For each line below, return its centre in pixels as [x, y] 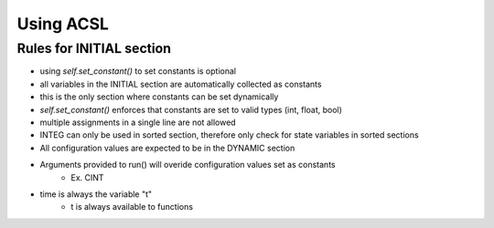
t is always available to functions [132, 207]
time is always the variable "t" [96, 194]
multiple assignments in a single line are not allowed [138, 122]
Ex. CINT [87, 177]
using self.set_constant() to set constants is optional [138, 71]
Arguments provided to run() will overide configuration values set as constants [188, 165]
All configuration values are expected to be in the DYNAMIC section [167, 148]
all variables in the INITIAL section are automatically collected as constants [181, 84]
